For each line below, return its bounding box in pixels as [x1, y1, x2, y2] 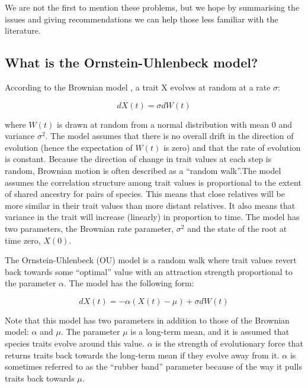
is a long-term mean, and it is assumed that [130, 325, 290, 338]
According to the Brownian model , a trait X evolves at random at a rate [5, 80, 271, 93]
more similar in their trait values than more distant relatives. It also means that [5, 199, 296, 211]
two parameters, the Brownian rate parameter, [5, 222, 174, 234]
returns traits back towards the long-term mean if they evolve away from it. [5, 348, 280, 361]
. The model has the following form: [64, 277, 194, 289]
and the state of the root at [187, 222, 287, 234]
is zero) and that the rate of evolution [163, 141, 301, 153]
